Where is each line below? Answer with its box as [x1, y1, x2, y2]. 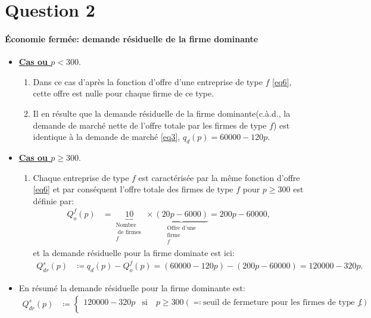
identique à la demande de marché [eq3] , [33, 130, 180, 143]
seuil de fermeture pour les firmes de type [203, 298, 355, 307]
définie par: [33, 194, 74, 207]
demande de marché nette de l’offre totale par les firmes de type [33, 119, 267, 131]
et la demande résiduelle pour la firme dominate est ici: [33, 246, 235, 258]
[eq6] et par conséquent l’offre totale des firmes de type [33, 183, 233, 195]
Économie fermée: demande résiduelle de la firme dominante [5, 32, 258, 45]
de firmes [117, 229, 141, 236]
